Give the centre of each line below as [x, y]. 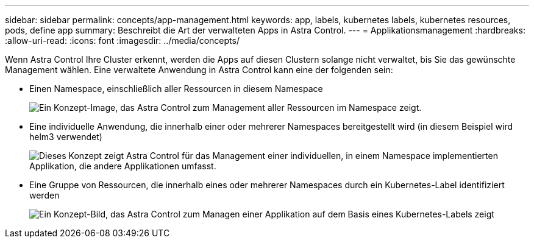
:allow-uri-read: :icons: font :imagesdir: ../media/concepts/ [122, 40]
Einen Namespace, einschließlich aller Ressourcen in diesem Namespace [176, 89]
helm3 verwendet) [66, 137]
